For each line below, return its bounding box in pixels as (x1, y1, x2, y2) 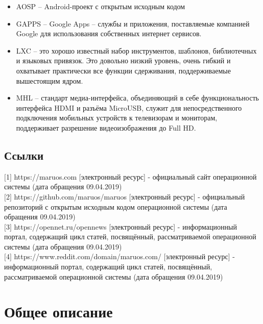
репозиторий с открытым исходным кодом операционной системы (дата (4, 201, 227, 212)
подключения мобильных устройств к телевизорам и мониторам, (16, 112, 218, 123)
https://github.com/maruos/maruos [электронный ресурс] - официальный (14, 191, 245, 202)
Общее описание (4, 301, 113, 322)
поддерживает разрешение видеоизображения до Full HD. (16, 122, 196, 133)
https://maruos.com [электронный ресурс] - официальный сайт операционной (14, 171, 257, 182)
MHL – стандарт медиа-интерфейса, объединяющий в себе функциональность (16, 92, 259, 103)
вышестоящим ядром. (16, 75, 83, 86)
